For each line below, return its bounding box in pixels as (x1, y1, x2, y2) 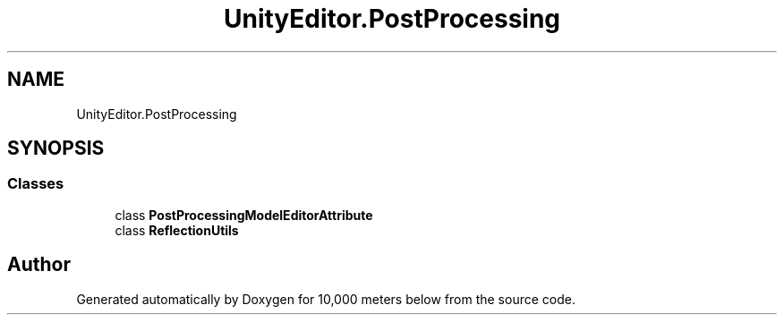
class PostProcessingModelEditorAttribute (115, 207, 373, 223)
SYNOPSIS (7, 137, 105, 160)
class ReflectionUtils (115, 222, 239, 238)
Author (7, 253, 71, 276)
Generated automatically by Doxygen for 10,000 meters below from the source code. (76, 291, 575, 307)
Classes (7, 174, 64, 193)
